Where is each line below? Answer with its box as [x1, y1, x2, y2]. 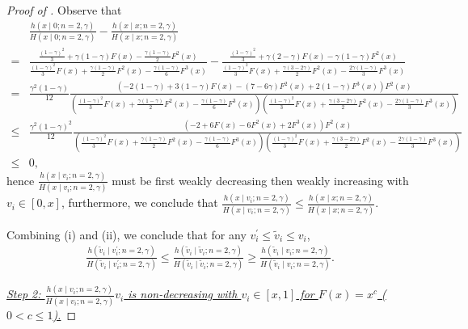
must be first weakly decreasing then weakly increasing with [112, 171, 409, 188]
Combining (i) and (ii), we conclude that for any [6, 226, 247, 243]
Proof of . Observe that [6, 2, 122, 18]
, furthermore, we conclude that [61, 194, 218, 211]
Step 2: [6, 285, 41, 302]
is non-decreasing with [128, 285, 238, 302]
